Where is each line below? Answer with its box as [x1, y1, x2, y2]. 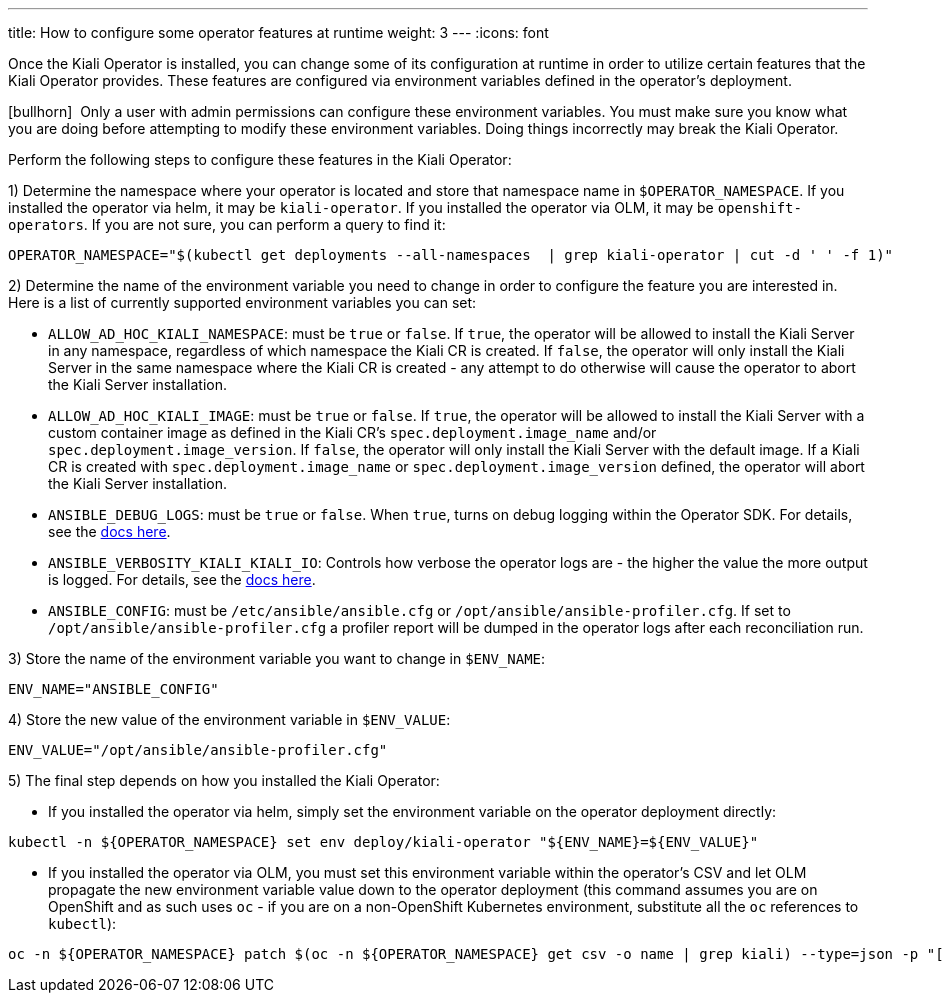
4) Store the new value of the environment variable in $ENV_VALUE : [8, 711, 451, 728]
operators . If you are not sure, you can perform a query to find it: [8, 216, 446, 233]
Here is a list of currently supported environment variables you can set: [8, 294, 477, 311]
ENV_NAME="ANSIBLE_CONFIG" [8, 681, 219, 697]
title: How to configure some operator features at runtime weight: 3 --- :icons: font [8, 24, 549, 41]
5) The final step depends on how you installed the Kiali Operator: [8, 772, 440, 789]
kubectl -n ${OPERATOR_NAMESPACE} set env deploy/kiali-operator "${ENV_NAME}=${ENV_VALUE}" [8, 834, 759, 850]
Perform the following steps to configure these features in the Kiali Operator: [8, 151, 512, 168]
